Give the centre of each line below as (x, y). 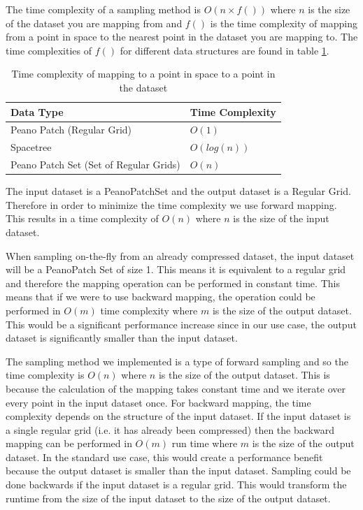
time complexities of (49, 50)
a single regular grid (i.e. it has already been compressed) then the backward (170, 429)
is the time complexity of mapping (284, 23)
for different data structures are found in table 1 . (225, 50)
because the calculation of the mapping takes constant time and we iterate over (176, 388)
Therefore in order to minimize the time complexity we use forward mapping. (171, 204)
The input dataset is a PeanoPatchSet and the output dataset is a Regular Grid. (178, 191)
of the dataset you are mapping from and (94, 23)
